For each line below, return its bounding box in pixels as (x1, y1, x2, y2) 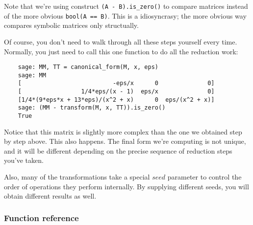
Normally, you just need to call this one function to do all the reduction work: (4, 46, 238, 56)
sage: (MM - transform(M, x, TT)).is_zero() (18, 104, 166, 112)
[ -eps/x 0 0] (18, 80, 215, 87)
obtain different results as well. (4, 191, 97, 201)
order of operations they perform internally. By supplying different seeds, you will (4, 181, 249, 191)
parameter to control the (167, 172, 242, 182)
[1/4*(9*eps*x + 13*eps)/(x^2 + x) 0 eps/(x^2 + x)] (18, 96, 215, 103)
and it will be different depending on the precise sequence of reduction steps (4, 145, 232, 156)
